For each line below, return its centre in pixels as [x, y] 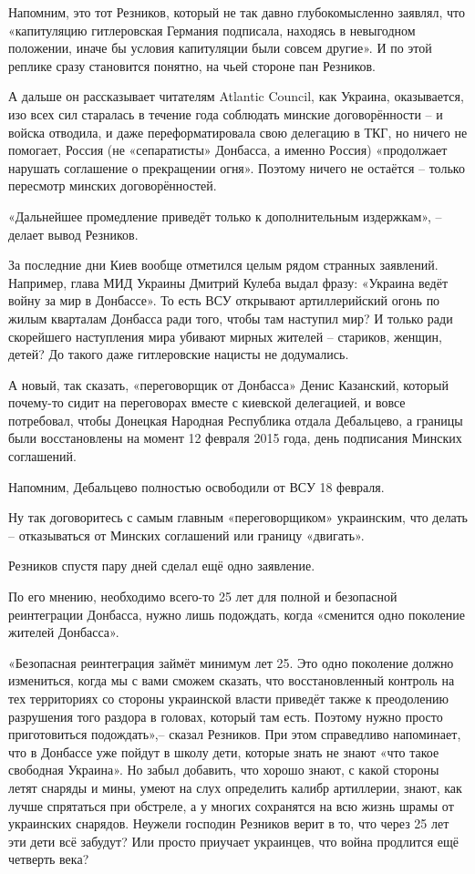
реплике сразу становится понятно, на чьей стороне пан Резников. [192, 65]
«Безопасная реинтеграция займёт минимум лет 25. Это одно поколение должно [231, 662]
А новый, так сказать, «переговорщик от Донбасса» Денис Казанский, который [229, 384]
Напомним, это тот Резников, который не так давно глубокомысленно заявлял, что [237, 12]
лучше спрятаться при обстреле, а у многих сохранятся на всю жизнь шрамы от [231, 805]
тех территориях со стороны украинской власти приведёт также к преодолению [228, 698]
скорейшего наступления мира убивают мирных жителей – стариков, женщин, [225, 336]
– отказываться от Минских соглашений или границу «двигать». [186, 535]
